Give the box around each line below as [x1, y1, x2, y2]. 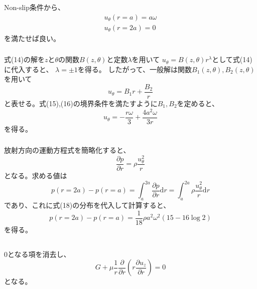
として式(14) [212, 54, 252, 65]
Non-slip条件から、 [4, 2, 65, 12]
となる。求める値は [4, 170, 67, 181]
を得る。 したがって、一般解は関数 [77, 64, 192, 74]
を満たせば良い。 [4, 33, 60, 43]
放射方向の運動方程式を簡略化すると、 [4, 145, 131, 155]
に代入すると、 [4, 64, 53, 74]
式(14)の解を [4, 54, 45, 65]
